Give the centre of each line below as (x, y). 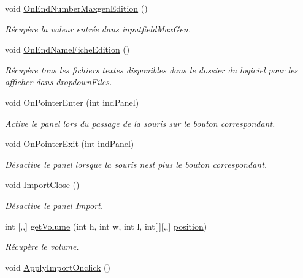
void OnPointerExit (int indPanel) (70, 144)
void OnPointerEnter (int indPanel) (72, 102)
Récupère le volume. (42, 246)
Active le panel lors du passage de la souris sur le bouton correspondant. (140, 123)
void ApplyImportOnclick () (58, 267)
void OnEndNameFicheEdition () (67, 49)
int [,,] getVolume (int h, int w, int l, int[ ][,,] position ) (106, 226)
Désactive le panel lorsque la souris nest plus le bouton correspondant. (136, 164)
